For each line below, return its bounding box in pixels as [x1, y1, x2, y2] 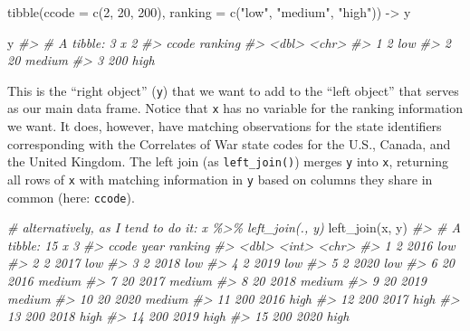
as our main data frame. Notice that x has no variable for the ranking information [7, 99, 464, 118]
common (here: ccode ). [7, 187, 135, 206]
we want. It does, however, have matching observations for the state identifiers [7, 117, 442, 136]
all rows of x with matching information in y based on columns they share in [7, 169, 433, 188]
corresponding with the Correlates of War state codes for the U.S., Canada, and [7, 134, 451, 153]
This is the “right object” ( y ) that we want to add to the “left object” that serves [7, 80, 459, 99]
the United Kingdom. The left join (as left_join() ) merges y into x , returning [7, 152, 448, 171]
